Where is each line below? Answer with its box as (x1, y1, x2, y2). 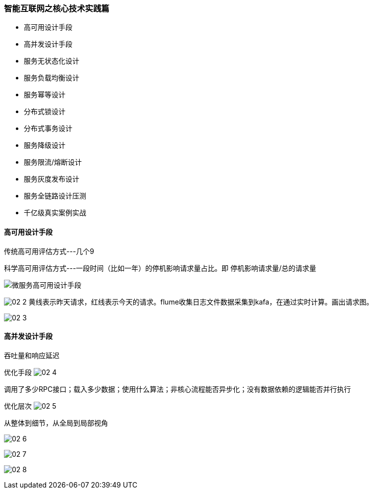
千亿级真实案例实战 (24, 208, 86, 217)
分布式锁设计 (24, 107, 65, 116)
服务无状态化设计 (24, 57, 79, 65)
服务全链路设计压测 (24, 191, 86, 200)
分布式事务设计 (24, 124, 72, 133)
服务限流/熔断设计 (24, 158, 82, 167)
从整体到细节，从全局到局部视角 (4, 418, 108, 427)
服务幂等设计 (24, 90, 65, 99)
